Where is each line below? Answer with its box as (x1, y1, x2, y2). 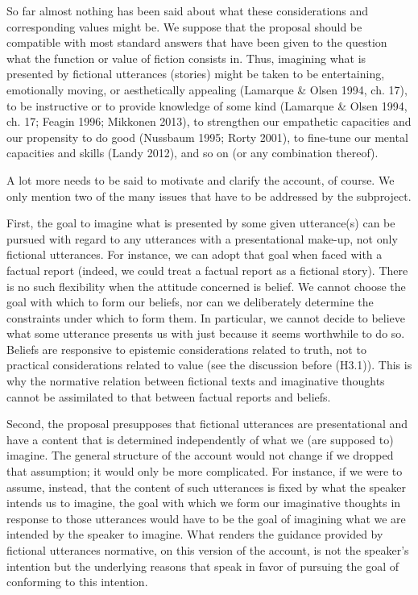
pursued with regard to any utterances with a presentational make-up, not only (6, 230, 398, 247)
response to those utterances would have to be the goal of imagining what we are (6, 510, 406, 526)
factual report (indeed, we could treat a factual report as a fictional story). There (6, 261, 408, 278)
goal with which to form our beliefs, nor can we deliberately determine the (6, 293, 374, 310)
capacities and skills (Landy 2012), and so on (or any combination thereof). (6, 144, 379, 161)
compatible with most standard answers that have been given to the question (6, 34, 387, 51)
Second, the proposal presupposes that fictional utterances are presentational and (6, 415, 408, 432)
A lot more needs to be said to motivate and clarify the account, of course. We (6, 171, 395, 188)
